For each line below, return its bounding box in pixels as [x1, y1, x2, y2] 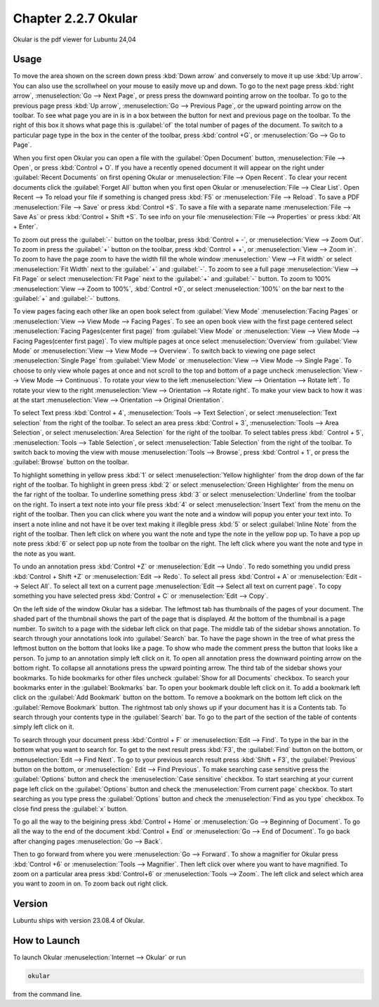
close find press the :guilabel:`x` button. [13, 805, 128, 813]
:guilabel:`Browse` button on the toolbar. [13, 457, 129, 467]
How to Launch [13, 935, 81, 947]
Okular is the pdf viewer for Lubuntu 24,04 [13, 35, 136, 44]
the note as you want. [13, 549, 76, 558]
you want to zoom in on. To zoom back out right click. [13, 879, 168, 888]
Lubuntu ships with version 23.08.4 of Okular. [13, 916, 145, 925]
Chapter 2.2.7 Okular [13, 11, 138, 26]
